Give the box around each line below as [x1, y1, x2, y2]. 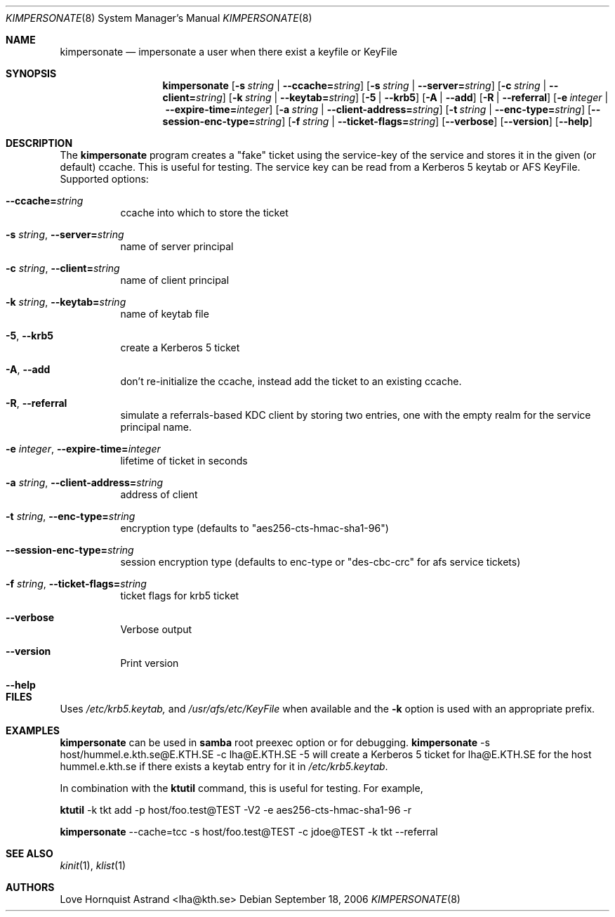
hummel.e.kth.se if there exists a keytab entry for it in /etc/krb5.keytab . [60, 760, 388, 772]
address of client [120, 488, 198, 500]
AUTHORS [6, 881, 55, 893]
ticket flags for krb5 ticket [120, 590, 239, 601]
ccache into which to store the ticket [120, 207, 289, 219]
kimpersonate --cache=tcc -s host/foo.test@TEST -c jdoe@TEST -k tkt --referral [60, 826, 438, 838]
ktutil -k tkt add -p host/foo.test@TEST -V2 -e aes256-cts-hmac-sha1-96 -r [60, 804, 412, 816]
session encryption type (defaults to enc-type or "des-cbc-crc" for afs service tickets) [120, 556, 521, 568]
